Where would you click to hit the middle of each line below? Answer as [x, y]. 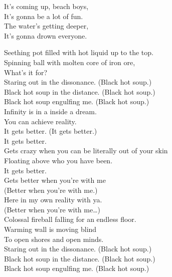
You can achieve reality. [40, 121]
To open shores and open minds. [54, 239]
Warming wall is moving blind [50, 229]
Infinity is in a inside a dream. [50, 111]
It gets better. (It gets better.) [51, 131]
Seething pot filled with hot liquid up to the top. [79, 52]
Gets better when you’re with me [55, 180]
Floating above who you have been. [58, 160]
